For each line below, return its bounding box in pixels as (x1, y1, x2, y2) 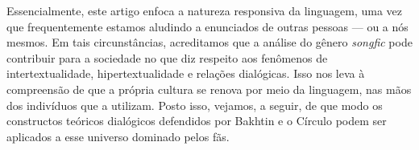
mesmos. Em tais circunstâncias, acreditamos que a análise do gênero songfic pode (6, 34, 413, 51)
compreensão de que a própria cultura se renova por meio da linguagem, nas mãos (6, 80, 412, 97)
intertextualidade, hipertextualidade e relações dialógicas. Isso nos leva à (6, 65, 365, 82)
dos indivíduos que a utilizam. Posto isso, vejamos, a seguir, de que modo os (6, 96, 383, 113)
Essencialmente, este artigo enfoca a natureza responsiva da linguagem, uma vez (6, 2, 403, 18)
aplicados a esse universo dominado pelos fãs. (6, 128, 230, 144)
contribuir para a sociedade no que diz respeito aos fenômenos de (6, 49, 328, 66)
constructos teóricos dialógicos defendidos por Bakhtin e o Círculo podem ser (6, 112, 387, 129)
